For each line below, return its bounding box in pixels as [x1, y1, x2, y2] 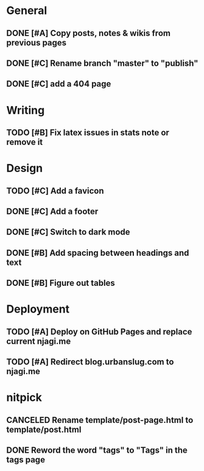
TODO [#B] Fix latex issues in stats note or [6, 127, 169, 138]
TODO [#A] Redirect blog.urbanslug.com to [6, 357, 174, 367]
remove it [6, 136, 43, 147]
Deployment [6, 302, 70, 316]
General [6, 4, 47, 18]
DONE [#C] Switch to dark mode [6, 227, 130, 238]
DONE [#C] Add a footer [6, 206, 99, 216]
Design [6, 161, 43, 175]
